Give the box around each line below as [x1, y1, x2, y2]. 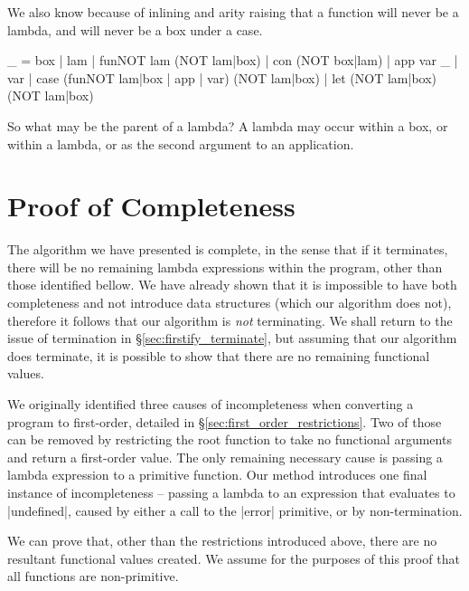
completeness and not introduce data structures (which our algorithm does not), [7, 293, 452, 312]
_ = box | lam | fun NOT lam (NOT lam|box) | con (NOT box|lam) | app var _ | [7, 51, 458, 70]
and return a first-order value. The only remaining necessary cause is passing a [7, 447, 443, 466]
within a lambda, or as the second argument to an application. [7, 134, 354, 153]
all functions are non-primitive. [7, 567, 179, 586]
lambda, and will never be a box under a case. [7, 20, 263, 39]
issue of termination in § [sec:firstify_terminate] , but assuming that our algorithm [7, 329, 457, 348]
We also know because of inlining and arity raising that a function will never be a [7, 3, 459, 21]
